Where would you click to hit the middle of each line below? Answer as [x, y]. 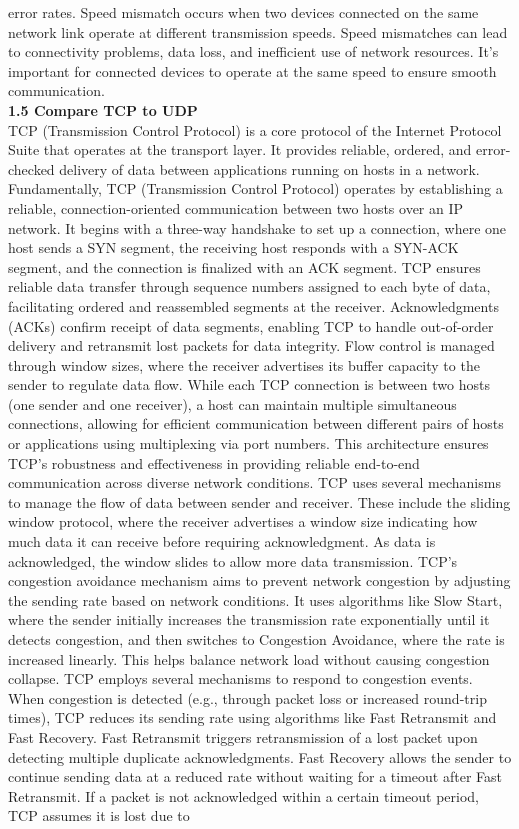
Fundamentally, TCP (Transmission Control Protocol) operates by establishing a [255, 188]
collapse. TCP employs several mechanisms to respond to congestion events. [240, 678]
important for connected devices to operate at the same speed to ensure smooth [252, 70]
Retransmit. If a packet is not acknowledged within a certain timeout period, [244, 795]
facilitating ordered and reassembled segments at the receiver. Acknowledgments [253, 305]
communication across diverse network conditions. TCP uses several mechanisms [254, 482]
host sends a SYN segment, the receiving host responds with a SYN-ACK [233, 247]
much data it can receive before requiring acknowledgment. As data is [222, 541]
